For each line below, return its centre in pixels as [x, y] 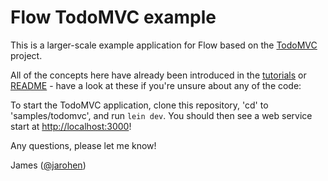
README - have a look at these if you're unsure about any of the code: [156, 85]
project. [26, 55]
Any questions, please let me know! [83, 145]
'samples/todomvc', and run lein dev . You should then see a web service [161, 115]
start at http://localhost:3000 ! [71, 126]
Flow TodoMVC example [113, 17]
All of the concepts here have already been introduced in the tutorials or [158, 75]
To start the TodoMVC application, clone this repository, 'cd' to [139, 105]
